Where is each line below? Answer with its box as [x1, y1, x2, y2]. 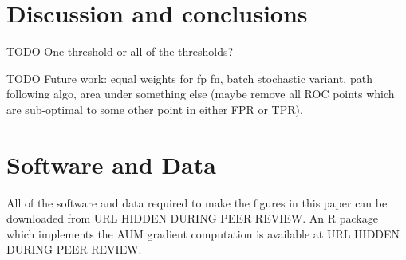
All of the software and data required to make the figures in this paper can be [6, 194, 388, 211]
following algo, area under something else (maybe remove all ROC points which [6, 85, 395, 102]
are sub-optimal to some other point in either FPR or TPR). [6, 100, 303, 117]
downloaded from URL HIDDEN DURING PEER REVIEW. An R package [6, 210, 378, 227]
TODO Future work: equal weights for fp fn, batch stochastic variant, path [6, 69, 372, 86]
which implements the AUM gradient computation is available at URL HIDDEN [6, 225, 400, 242]
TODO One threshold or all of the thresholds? [6, 43, 234, 60]
